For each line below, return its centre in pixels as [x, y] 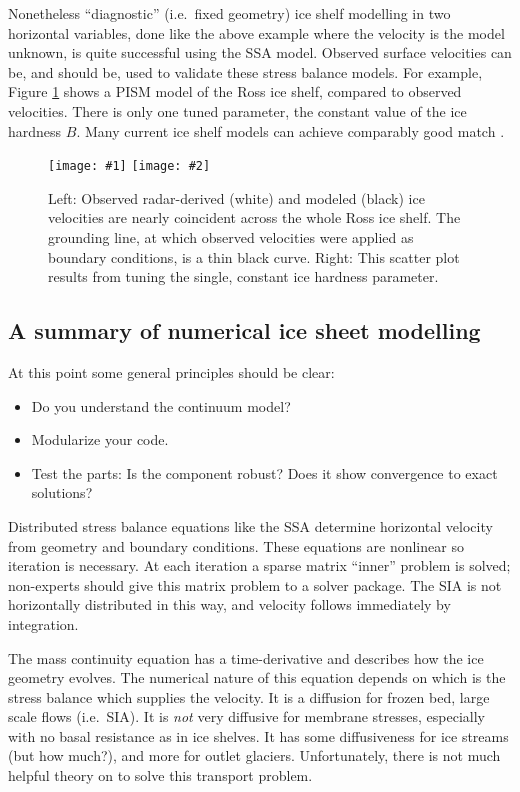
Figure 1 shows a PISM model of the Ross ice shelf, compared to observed [235, 91]
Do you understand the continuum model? [161, 405]
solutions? [62, 492]
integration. [43, 623]
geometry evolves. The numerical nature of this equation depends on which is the [257, 677]
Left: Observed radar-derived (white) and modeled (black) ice [236, 197]
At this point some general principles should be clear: [171, 371]
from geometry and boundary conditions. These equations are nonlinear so [236, 545]
